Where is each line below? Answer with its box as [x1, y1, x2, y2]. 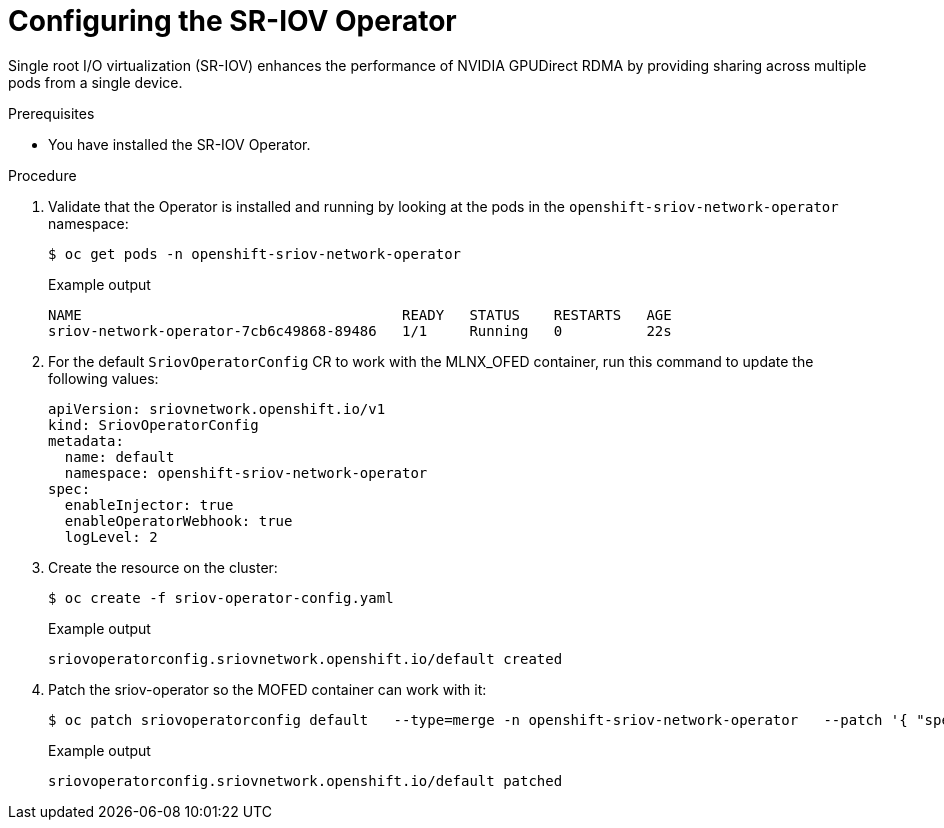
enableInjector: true [64, 496, 234, 513]
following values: [48, 369, 159, 387]
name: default [64, 448, 175, 465]
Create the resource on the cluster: [48, 558, 278, 576]
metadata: [48, 432, 124, 449]
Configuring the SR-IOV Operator [8, 4, 457, 38]
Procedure [8, 166, 77, 184]
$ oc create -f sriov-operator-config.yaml [48, 589, 394, 606]
